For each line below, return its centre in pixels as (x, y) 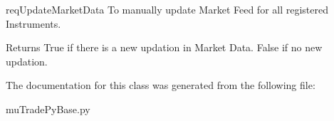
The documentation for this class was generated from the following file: (161, 85)
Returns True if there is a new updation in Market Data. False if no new (164, 47)
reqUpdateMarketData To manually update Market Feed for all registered (167, 9)
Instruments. (33, 23)
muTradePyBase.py (48, 109)
